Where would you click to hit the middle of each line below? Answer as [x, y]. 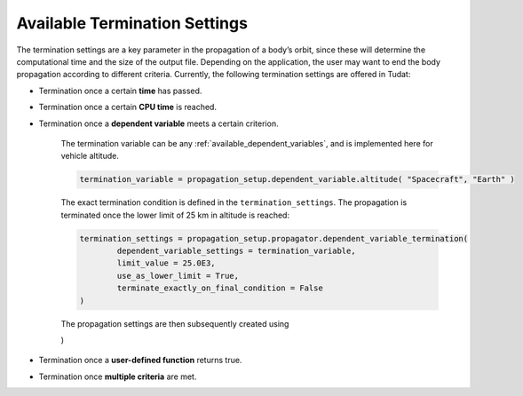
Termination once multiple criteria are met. [118, 376]
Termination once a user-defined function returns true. [140, 360]
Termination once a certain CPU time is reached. [128, 107]
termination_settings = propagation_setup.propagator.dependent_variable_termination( [274, 238]
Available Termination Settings [132, 23]
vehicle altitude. [90, 156]
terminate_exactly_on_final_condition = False [220, 288]
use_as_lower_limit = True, [178, 276]
